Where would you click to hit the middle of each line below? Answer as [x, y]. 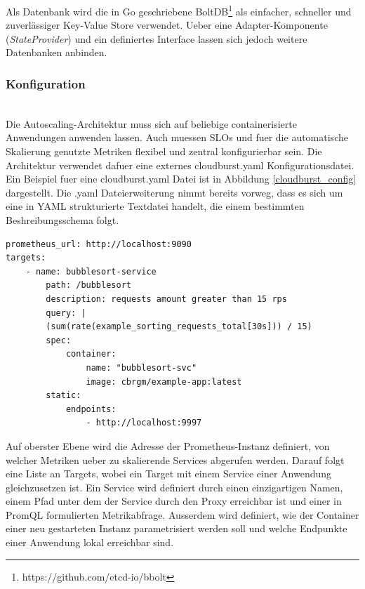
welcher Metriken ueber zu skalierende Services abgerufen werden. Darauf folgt [175, 459]
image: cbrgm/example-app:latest [164, 382]
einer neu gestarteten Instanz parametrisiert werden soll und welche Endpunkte [177, 528]
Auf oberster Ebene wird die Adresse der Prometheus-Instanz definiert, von [168, 445]
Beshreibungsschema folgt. [62, 220]
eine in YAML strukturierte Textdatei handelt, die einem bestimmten [155, 206]
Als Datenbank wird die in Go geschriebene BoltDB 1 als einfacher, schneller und [179, 10]
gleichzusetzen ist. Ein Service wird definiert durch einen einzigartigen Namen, [174, 487]
